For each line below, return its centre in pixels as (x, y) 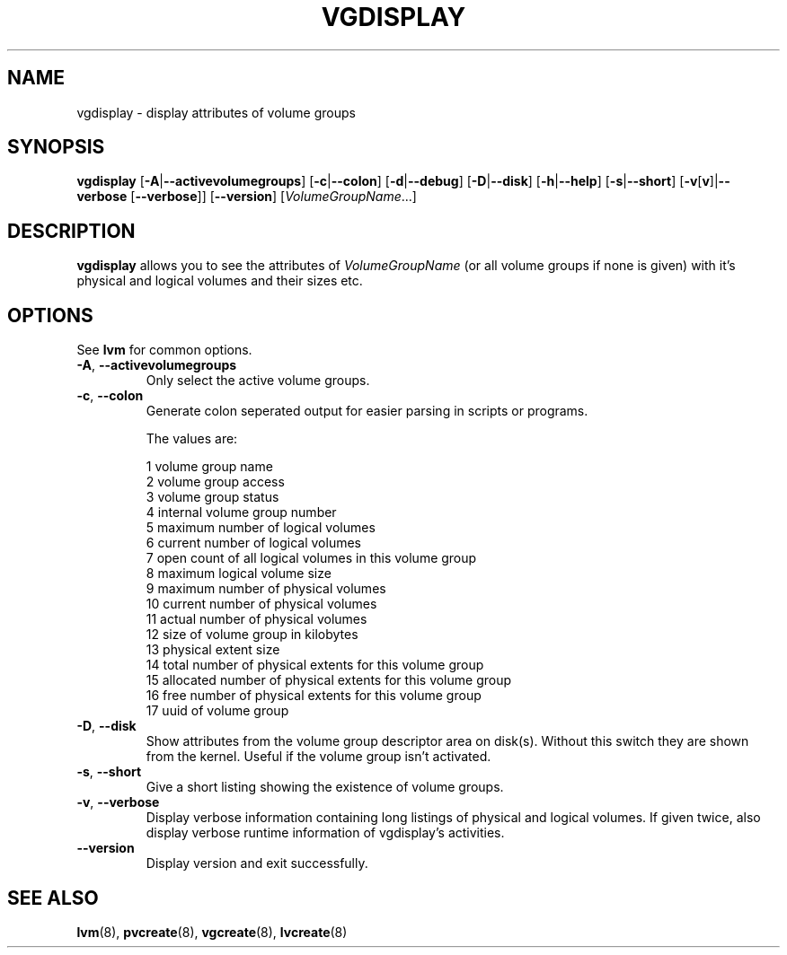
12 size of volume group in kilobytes (252, 635)
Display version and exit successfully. (257, 863)
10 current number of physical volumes (261, 604)
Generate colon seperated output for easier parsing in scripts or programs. (367, 411)
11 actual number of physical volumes (256, 619)
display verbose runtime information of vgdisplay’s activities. (325, 833)
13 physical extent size (213, 650)
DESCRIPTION (71, 231)
